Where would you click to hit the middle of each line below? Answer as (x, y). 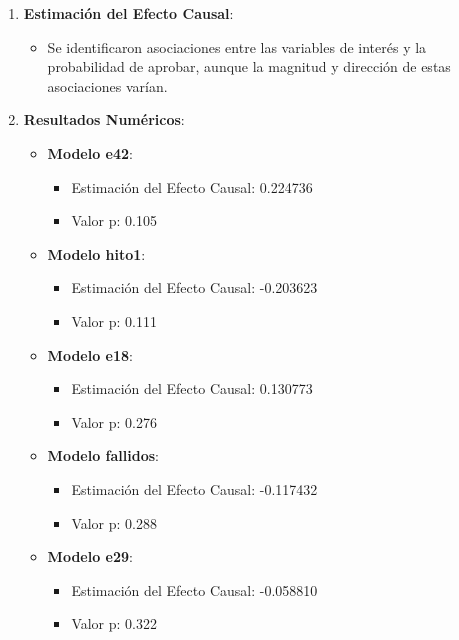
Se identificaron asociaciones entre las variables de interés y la (237, 46)
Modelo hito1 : (96, 253)
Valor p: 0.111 (114, 320)
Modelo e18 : (90, 354)
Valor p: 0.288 (114, 522)
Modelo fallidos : (103, 455)
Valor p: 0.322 (114, 623)
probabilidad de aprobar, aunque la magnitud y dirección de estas (249, 66)
